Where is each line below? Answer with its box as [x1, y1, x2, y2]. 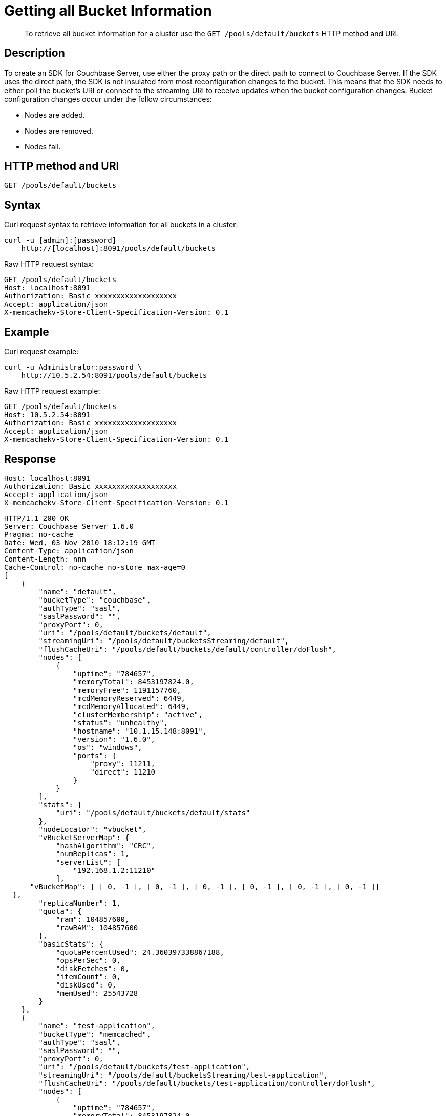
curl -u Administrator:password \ [4, 363, 142, 372]
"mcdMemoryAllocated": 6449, [73, 702, 190, 711]
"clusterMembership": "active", [73, 710, 203, 719]
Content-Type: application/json [4, 546, 134, 555]
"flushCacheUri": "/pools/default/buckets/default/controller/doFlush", [38, 645, 337, 653]
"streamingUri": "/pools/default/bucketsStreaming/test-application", [38, 1070, 328, 1079]
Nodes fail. [25, 142, 61, 151]
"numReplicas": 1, [56, 849, 130, 858]
